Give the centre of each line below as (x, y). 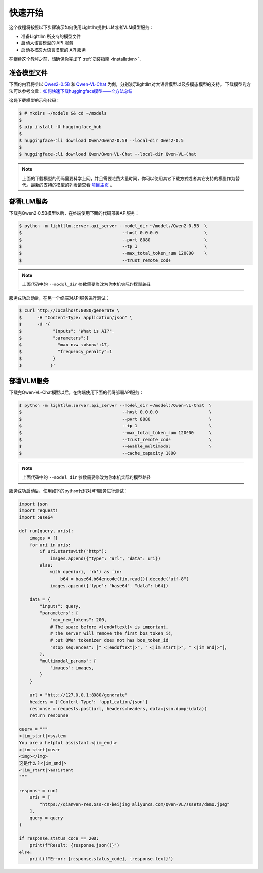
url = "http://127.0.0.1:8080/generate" (78, 695)
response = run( (39, 790)
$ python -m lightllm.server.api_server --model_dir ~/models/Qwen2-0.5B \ (113, 226)
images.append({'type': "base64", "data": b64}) (109, 586)
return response (49, 715)
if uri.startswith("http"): (73, 552)
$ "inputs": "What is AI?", (67, 331)
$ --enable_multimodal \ (115, 446)
